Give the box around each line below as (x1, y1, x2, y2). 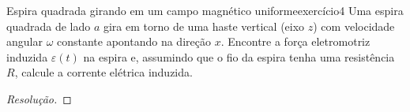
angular (6, 33, 43, 50)
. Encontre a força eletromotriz (220, 33, 371, 50)
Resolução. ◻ (6, 90, 72, 106)
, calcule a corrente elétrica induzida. (14, 64, 193, 80)
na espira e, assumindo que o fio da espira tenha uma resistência (83, 48, 395, 65)
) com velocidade (313, 17, 395, 34)
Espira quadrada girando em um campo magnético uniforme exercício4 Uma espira (6, 2, 404, 18)
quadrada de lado (6, 17, 91, 34)
